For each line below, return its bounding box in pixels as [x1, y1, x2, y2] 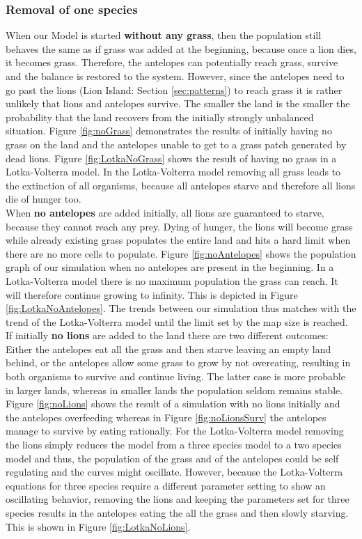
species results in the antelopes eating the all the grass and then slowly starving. [6, 506, 349, 520]
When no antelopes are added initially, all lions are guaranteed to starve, [6, 205, 324, 219]
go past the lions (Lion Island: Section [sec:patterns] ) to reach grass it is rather [6, 82, 343, 97]
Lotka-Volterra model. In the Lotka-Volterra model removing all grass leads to [6, 164, 341, 179]
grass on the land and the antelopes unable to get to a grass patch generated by [6, 136, 347, 151]
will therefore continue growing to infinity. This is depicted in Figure [6, 287, 298, 302]
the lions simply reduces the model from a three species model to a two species [6, 437, 342, 452]
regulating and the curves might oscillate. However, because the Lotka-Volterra [6, 464, 343, 479]
